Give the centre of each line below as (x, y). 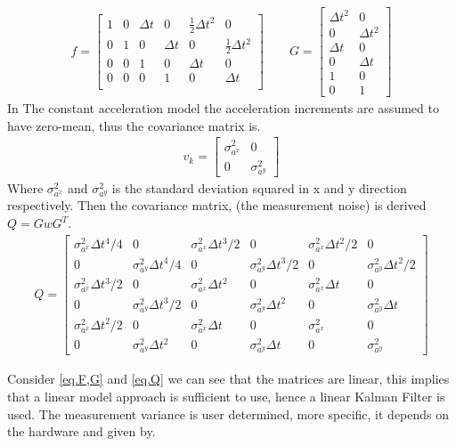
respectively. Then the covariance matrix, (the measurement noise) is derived (217, 205)
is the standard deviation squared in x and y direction (259, 187)
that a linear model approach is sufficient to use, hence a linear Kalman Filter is (226, 397)
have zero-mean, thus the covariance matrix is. (134, 125)
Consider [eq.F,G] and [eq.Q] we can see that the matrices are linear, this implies (228, 379)
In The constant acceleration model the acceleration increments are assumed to (223, 108)
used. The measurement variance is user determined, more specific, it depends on (228, 414)
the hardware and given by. (81, 431)
